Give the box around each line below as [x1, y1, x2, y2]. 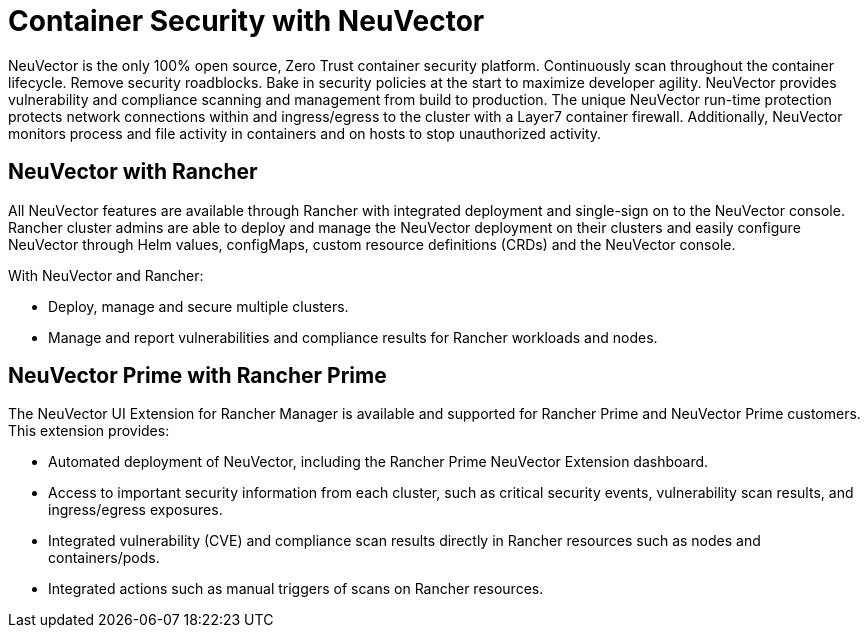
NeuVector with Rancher [8, 159, 258, 185]
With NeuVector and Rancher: [8, 266, 204, 284]
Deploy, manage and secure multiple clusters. [48, 297, 349, 315]
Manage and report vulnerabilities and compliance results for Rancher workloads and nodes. [48, 328, 658, 346]
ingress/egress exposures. [48, 501, 223, 519]
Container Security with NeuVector [8, 4, 485, 38]
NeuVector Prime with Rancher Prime [8, 363, 387, 389]
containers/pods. [48, 549, 160, 567]
